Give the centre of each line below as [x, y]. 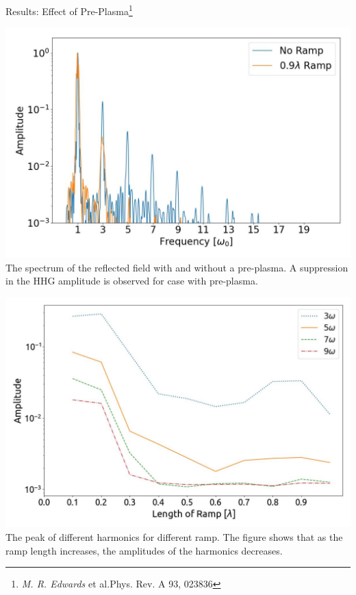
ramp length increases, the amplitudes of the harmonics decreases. [144, 550]
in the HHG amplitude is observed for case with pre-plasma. [132, 281]
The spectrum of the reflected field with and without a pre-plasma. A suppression [177, 267]
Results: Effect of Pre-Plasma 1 [69, 10]
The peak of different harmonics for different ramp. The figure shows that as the [174, 536]
